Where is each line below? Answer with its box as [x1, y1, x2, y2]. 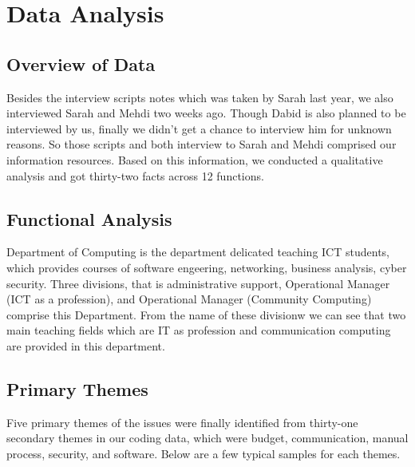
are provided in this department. [6, 337, 165, 354]
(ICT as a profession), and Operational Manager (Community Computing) [6, 291, 372, 307]
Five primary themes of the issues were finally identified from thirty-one [6, 414, 358, 430]
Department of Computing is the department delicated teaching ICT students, [6, 243, 389, 260]
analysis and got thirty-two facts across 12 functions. [6, 167, 264, 184]
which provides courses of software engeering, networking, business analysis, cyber [6, 259, 407, 275]
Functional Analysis [6, 206, 172, 231]
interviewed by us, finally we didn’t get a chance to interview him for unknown [6, 120, 392, 137]
